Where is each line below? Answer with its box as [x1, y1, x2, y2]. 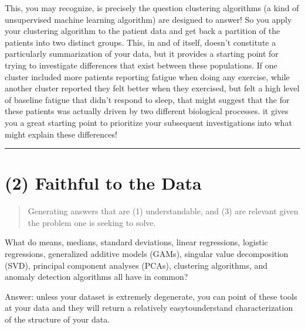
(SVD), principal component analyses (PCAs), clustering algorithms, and [5, 259, 268, 271]
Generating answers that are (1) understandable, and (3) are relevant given [28, 205, 299, 217]
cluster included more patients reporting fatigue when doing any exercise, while [5, 70, 290, 83]
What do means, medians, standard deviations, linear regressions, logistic [5, 236, 268, 248]
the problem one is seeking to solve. [28, 216, 156, 228]
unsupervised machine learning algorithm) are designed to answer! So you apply [5, 13, 292, 25]
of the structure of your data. [5, 313, 110, 325]
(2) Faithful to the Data [5, 171, 202, 195]
